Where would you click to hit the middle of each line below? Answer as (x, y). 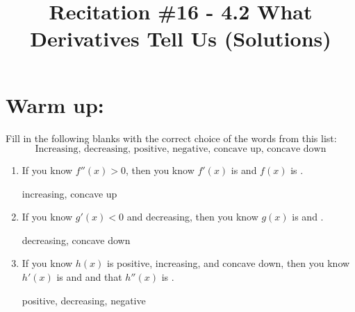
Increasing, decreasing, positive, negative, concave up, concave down (181, 149)
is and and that (89, 277)
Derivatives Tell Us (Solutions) (181, 38)
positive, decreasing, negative (84, 300)
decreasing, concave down (76, 240)
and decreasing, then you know (192, 217)
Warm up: (55, 104)
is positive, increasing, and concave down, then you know (229, 263)
